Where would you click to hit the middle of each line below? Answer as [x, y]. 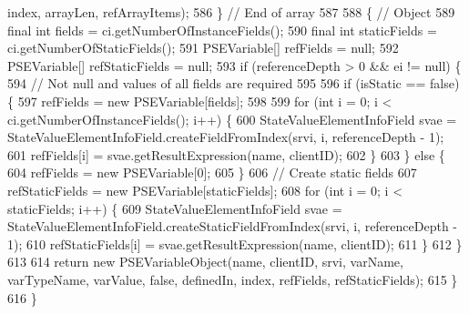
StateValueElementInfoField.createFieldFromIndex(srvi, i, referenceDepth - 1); [226, 137]
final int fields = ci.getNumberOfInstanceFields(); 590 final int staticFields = [222, 30]
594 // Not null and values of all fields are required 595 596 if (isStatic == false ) [234, 83]
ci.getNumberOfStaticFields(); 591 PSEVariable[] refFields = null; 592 [203, 48]
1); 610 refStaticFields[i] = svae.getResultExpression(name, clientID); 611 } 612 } [235, 243]
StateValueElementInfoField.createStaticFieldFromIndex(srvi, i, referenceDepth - [233, 226]
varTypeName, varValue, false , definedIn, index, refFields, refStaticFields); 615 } [233, 279]
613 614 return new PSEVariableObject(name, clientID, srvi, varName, [205, 262]
